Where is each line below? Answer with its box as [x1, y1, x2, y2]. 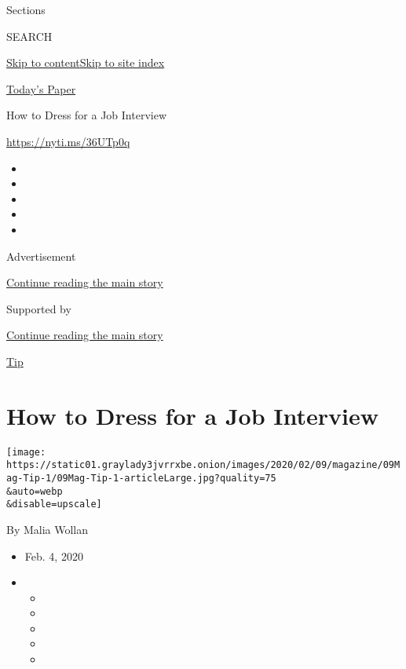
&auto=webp [6, 485, 63, 497]
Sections [6, 2, 46, 17]
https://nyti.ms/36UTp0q [6, 133, 130, 149]
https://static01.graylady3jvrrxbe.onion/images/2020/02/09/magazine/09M [6, 459, 401, 471]
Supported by [6, 300, 71, 316]
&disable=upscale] [6, 499, 102, 510]
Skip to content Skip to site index [6, 54, 165, 71]
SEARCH [6, 27, 53, 44]
